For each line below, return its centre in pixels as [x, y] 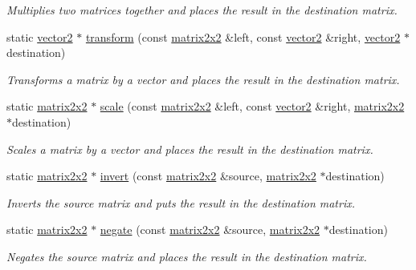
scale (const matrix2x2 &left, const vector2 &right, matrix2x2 [252, 106]
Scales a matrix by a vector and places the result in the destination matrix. [190, 149]
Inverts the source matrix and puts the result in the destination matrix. [181, 202]
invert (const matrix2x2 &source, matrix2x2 [208, 176]
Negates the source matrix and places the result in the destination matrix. [187, 256]
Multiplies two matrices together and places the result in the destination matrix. [202, 10]
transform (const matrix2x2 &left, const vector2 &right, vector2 [243, 36]
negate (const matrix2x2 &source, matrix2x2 [210, 230]
